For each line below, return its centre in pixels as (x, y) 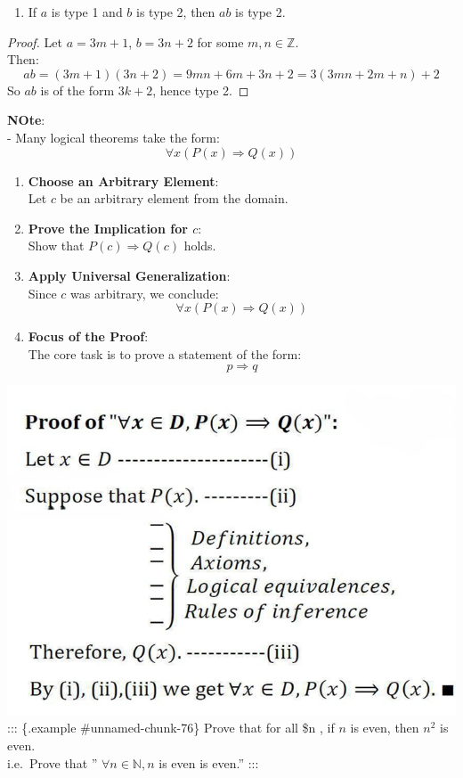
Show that (56, 246)
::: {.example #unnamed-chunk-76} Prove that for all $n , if (171, 728)
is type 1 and (87, 12)
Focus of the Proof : (88, 336)
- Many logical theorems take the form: (114, 137)
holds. (200, 246)
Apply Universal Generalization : (129, 275)
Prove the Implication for (108, 228)
